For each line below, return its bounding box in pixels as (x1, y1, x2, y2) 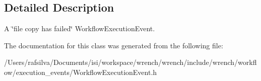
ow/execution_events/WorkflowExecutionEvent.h (4, 66, 157, 77)
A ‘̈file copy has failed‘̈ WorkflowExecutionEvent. (4, 23, 155, 34)
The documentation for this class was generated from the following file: (4, 40, 223, 50)
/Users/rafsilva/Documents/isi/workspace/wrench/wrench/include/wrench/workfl (4, 57, 257, 67)
